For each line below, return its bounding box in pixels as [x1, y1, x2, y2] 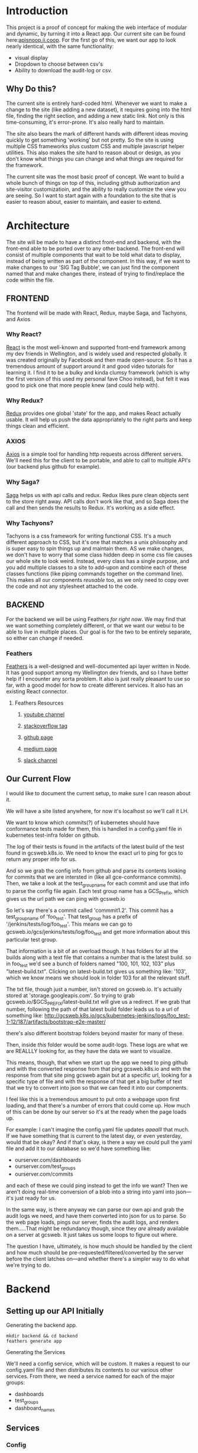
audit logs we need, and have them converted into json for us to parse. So [6, 1212, 186, 1220]
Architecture [6, 219, 70, 232]
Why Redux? [6, 396, 44, 404]
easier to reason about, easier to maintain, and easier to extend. [6, 198, 161, 205]
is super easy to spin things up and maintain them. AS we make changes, [6, 545, 184, 552]
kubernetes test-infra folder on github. [6, 831, 100, 838]
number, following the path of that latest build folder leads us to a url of [6, 1006, 179, 1013]
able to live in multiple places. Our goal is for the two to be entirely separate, [6, 628, 192, 635]
